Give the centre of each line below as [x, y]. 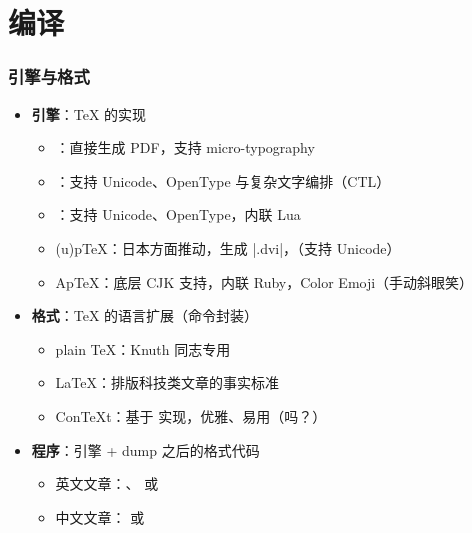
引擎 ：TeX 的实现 [89, 113]
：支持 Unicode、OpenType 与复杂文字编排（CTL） [223, 180]
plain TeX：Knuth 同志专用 [143, 348]
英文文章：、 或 [107, 483]
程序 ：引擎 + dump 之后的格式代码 [145, 449]
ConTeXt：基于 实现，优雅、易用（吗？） [191, 415]
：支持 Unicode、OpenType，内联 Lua [178, 214]
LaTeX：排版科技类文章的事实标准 [167, 382]
